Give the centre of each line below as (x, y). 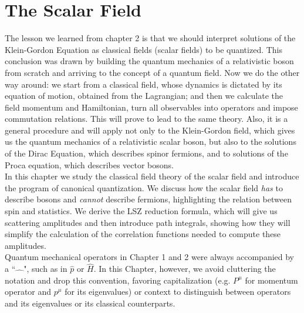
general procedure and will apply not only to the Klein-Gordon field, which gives (150, 130)
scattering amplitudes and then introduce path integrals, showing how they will (148, 222)
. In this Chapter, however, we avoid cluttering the (185, 269)
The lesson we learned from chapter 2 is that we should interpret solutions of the (150, 38)
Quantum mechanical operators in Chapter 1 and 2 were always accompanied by (150, 257)
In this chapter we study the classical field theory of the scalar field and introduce (152, 176)
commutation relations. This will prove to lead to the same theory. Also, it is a (146, 119)
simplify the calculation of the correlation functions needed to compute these (143, 234)
